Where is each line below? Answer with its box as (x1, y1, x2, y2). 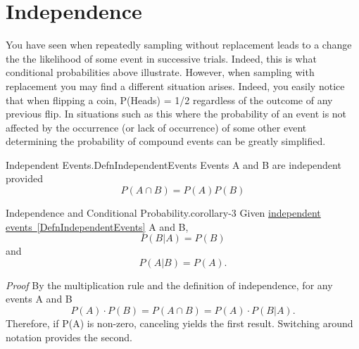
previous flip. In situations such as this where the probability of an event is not (6, 106, 347, 121)
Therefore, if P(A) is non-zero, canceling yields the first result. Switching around (6, 316, 353, 331)
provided (6, 171, 43, 186)
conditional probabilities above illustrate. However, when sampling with (6, 65, 315, 80)
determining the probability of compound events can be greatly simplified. (6, 134, 326, 148)
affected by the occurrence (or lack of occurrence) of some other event (6, 120, 307, 134)
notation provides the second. (6, 329, 132, 344)
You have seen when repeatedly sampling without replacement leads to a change (6, 37, 352, 52)
